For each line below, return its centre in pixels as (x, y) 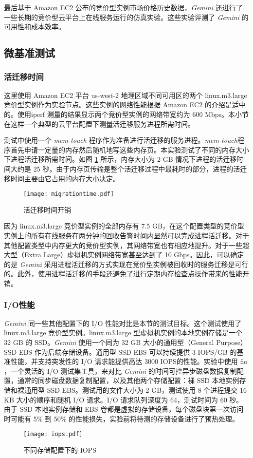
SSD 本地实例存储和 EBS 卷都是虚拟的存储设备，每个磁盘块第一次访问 (132, 409)
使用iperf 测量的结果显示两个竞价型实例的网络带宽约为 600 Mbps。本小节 (133, 114)
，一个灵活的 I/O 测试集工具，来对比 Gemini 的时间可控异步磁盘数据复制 (120, 371)
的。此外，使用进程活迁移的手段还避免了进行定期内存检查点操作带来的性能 (123, 274)
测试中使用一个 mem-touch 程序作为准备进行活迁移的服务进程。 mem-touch (121, 140)
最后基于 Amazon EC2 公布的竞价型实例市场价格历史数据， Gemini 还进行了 (123, 7)
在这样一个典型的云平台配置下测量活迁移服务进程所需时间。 (99, 124)
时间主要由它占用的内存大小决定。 (65, 178)
